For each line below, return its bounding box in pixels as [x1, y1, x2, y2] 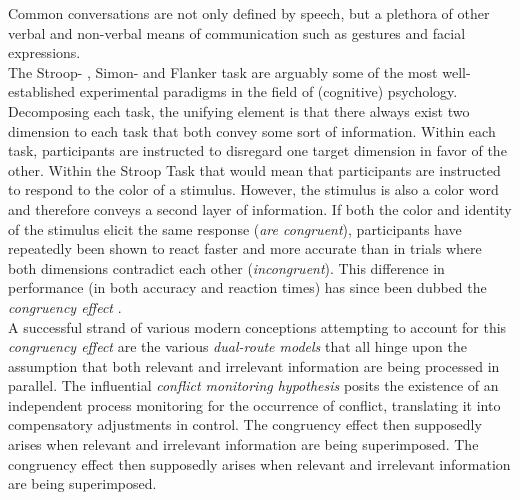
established [8, 81, 76, 102]
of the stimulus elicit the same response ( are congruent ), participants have [8, 218, 462, 239]
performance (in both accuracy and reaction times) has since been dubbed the [8, 277, 487, 298]
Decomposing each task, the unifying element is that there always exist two [8, 100, 470, 121]
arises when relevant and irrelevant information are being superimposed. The [8, 434, 479, 455]
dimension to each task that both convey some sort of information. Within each [8, 120, 496, 141]
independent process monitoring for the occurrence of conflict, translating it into [8, 394, 501, 415]
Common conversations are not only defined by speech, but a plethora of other [8, 3, 490, 23]
